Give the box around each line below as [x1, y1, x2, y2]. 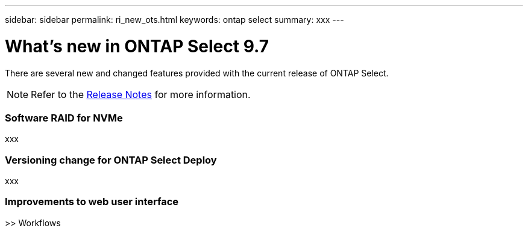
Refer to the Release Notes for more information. [31, 88, 251, 100]
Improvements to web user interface [5, 196, 179, 208]
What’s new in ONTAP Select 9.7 [5, 35, 269, 57]
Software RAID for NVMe [5, 111, 123, 124]
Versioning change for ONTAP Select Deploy [5, 153, 217, 166]
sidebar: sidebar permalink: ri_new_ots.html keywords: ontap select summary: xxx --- [5, 14, 344, 25]
